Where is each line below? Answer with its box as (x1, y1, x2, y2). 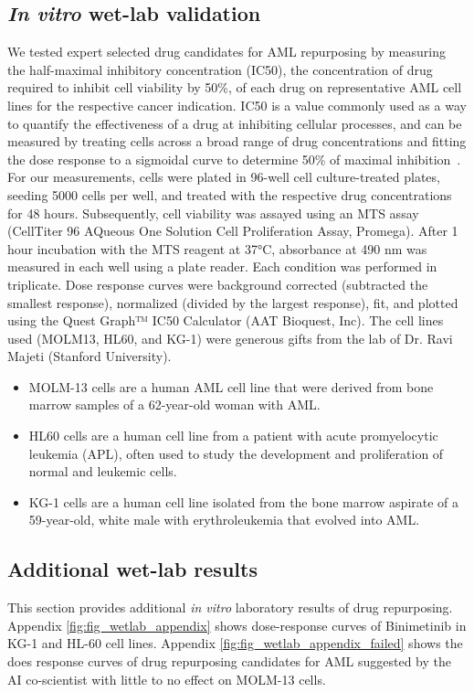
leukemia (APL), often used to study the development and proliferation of (28, 443, 444, 463)
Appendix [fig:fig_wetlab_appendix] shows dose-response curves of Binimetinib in (7, 615, 467, 634)
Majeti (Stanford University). (7, 346, 172, 366)
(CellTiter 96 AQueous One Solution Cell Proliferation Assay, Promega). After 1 (7, 221, 458, 240)
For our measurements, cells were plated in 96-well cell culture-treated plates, (7, 167, 440, 186)
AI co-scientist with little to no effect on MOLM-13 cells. (7, 669, 326, 688)
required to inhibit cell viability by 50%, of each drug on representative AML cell (7, 78, 462, 97)
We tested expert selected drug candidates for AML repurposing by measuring (7, 42, 446, 61)
